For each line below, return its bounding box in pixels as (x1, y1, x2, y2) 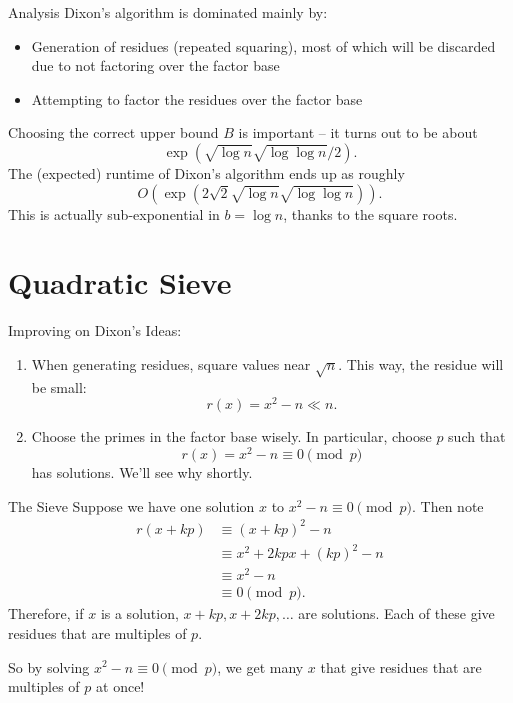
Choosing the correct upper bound (8, 122, 219, 143)
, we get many (217, 656, 304, 677)
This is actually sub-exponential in (8, 203, 220, 224)
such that (448, 426, 506, 447)
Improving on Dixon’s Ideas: (8, 320, 182, 341)
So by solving (8, 656, 90, 677)
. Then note (412, 495, 484, 516)
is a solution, (100, 603, 179, 624)
